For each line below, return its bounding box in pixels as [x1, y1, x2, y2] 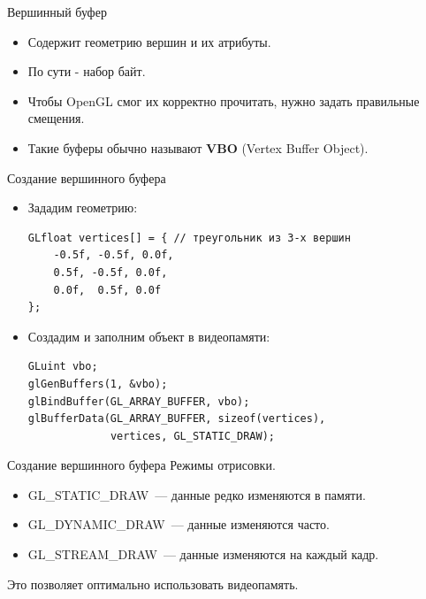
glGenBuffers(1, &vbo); [27, 377, 168, 390]
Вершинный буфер [7, 3, 107, 20]
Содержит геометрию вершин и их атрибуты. [27, 32, 271, 50]
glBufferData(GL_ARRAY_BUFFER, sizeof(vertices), [27, 412, 326, 426]
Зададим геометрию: [27, 198, 138, 217]
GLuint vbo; [27, 360, 98, 373]
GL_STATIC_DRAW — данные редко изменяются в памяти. [27, 485, 366, 503]
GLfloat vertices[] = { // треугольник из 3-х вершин [27, 231, 351, 244]
